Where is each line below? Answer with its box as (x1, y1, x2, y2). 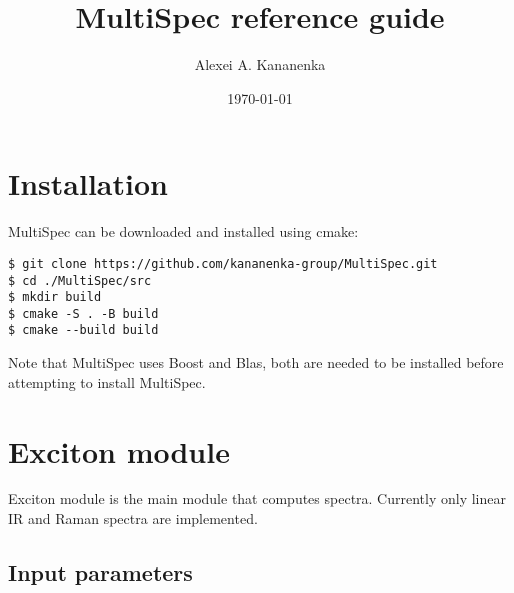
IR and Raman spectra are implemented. (8, 508, 258, 529)
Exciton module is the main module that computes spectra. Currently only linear (8, 488, 506, 509)
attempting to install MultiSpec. (8, 371, 206, 392)
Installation (8, 163, 168, 204)
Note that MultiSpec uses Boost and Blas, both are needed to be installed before (8, 352, 504, 373)
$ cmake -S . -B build (8, 306, 159, 321)
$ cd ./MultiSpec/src (8, 273, 152, 288)
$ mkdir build (8, 290, 102, 305)
